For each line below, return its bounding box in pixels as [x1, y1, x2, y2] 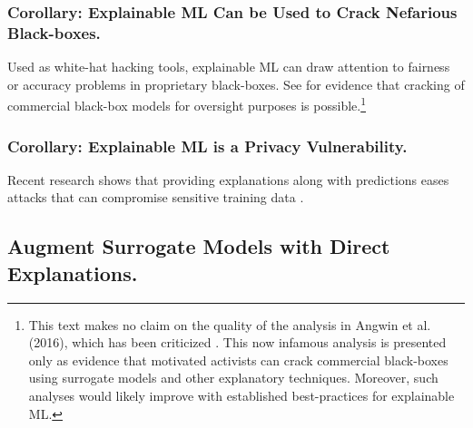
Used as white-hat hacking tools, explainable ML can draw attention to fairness [7, 57, 450, 76]
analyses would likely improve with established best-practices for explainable [28, 385, 455, 404]
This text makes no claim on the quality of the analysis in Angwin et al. [28, 315, 431, 334]
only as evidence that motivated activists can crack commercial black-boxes [28, 350, 448, 369]
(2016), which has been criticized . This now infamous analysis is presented [28, 333, 447, 352]
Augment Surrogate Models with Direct [7, 232, 390, 260]
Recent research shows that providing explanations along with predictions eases [7, 170, 449, 189]
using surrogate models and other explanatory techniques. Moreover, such [28, 368, 439, 387]
